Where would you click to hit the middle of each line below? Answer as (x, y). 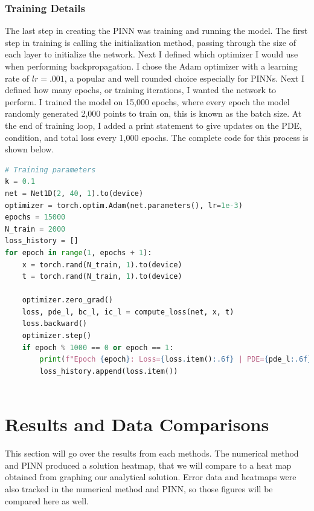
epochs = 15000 (35, 217)
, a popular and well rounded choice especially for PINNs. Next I (184, 78)
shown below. (30, 149)
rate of (17, 78)
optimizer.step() (57, 336)
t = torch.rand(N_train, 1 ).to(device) (102, 277)
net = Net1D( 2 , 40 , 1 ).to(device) (74, 193)
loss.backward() (55, 324)
